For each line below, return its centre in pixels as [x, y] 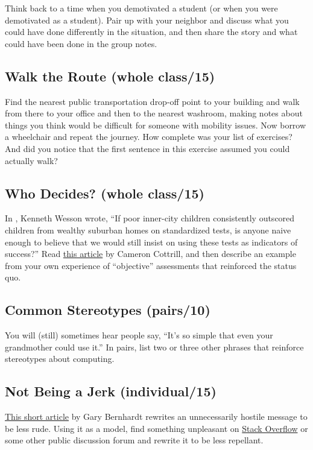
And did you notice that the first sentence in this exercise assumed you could [147, 148]
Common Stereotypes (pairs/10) [108, 310]
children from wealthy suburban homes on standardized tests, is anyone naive [148, 230]
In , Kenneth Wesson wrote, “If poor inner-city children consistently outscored [150, 218]
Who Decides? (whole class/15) [105, 193]
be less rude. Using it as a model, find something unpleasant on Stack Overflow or [156, 428]
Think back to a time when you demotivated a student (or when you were [141, 8]
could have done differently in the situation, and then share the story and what [151, 32]
